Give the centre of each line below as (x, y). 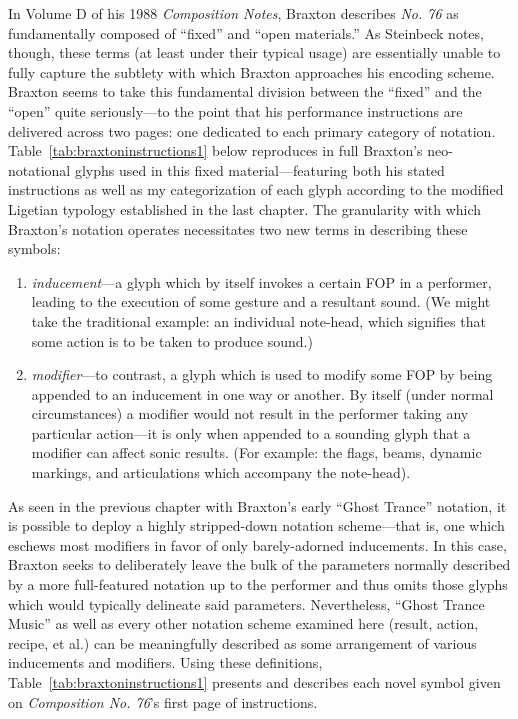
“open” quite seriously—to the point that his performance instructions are (235, 110)
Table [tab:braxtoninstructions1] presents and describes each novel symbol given (254, 682)
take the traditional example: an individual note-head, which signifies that (258, 320)
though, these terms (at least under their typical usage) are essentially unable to (254, 52)
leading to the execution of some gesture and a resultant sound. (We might (261, 301)
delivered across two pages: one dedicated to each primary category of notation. (252, 130)
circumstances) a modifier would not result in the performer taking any (250, 413)
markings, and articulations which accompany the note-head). (221, 472)
